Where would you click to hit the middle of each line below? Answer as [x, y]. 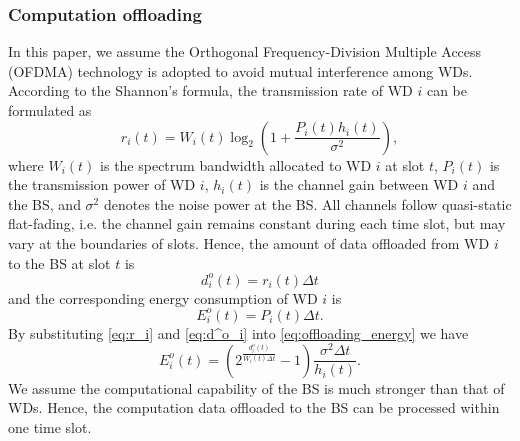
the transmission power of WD [102, 184]
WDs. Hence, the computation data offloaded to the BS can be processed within [254, 407]
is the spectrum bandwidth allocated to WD [236, 164]
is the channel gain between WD [359, 184]
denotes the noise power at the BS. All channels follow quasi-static [307, 203]
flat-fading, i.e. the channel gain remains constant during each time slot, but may [257, 223]
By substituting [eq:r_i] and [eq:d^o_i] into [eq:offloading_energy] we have [238, 332]
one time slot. [50, 427]
